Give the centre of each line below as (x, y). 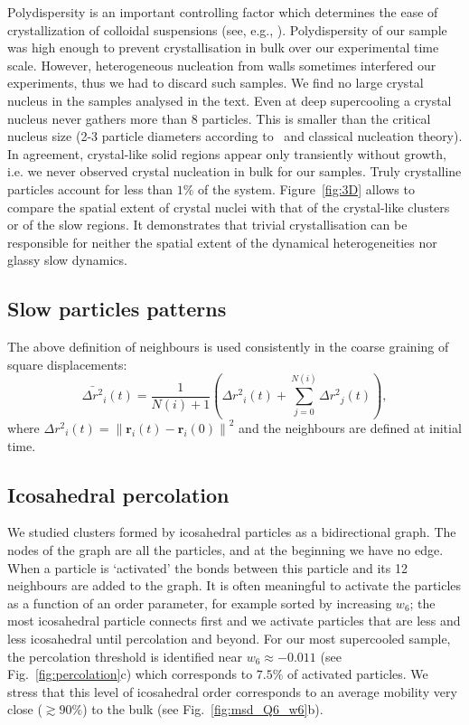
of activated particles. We (358, 674)
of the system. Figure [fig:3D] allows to (306, 188)
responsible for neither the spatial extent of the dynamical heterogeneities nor (222, 242)
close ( (25, 709)
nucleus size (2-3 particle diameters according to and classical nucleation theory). (235, 136)
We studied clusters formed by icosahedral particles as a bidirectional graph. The (232, 532)
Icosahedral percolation (118, 494)
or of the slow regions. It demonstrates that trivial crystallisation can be (207, 225)
